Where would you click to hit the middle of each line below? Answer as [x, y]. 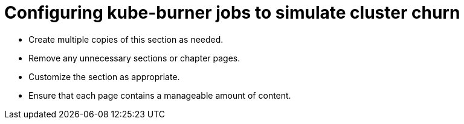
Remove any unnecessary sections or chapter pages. [134, 58]
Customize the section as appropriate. [104, 76]
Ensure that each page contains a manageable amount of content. [160, 95]
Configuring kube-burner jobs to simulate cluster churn [232, 13]
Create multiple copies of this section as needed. [126, 39]
